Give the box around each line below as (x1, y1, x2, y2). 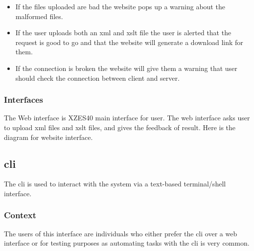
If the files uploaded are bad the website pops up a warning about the (15, 1, 225, 11)
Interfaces (4, 93, 44, 106)
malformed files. (15, 11, 63, 21)
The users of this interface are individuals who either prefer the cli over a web (4, 228, 237, 238)
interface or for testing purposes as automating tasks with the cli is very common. (4, 238, 250, 248)
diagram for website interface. (4, 132, 93, 142)
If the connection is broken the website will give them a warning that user (15, 63, 237, 73)
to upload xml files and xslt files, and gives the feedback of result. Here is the (4, 122, 236, 132)
